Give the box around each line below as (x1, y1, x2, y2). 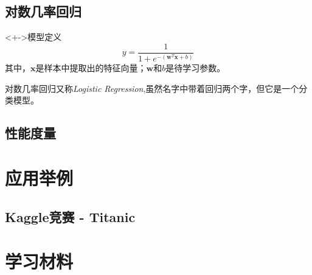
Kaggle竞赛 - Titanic (5, 207, 136, 226)
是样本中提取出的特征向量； (35, 61, 147, 74)
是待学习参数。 (165, 61, 226, 74)
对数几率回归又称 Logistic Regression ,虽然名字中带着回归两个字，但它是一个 (5, 82, 299, 94)
